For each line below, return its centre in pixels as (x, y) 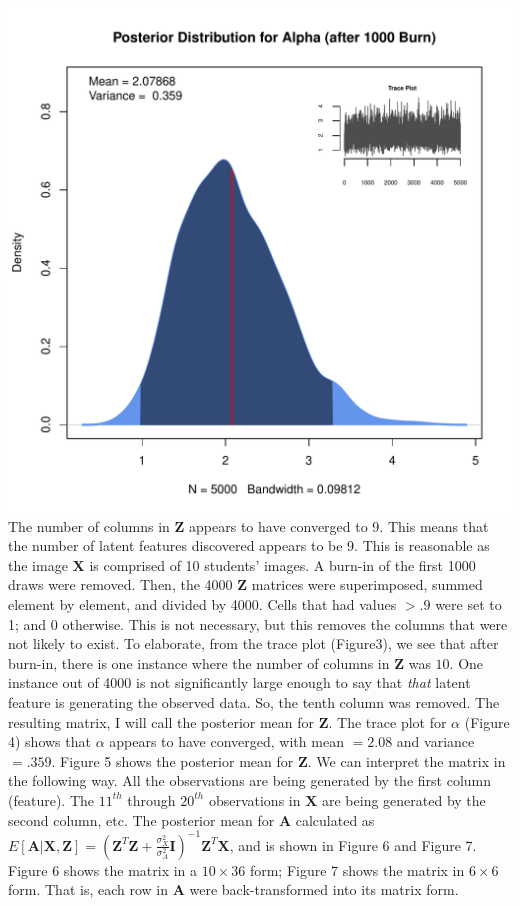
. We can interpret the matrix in (406, 760)
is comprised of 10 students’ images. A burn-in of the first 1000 (282, 564)
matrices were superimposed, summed (367, 584)
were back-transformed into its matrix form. (324, 889)
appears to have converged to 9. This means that (339, 525)
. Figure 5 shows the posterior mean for (172, 760)
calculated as (335, 819)
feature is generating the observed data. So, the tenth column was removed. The (254, 701)
